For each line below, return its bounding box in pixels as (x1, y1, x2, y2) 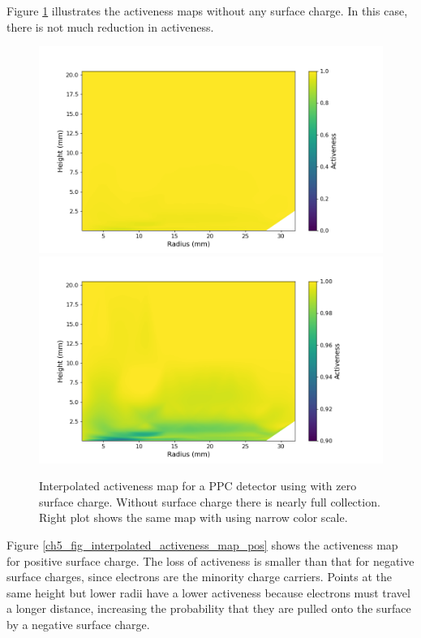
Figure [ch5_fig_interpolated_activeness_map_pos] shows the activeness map (6, 536, 398, 553)
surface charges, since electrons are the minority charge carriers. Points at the (6, 568, 393, 585)
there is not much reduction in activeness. (6, 18, 214, 35)
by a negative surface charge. (6, 615, 150, 632)
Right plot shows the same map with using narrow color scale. (39, 509, 348, 526)
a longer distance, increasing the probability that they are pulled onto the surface (6, 600, 411, 617)
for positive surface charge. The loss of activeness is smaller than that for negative (6, 552, 415, 569)
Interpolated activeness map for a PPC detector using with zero (39, 477, 357, 494)
